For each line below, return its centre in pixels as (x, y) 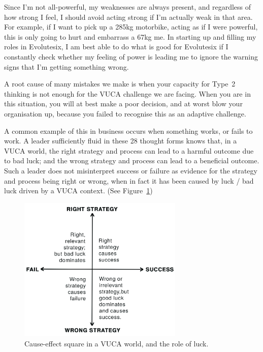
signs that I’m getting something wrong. (67, 66)
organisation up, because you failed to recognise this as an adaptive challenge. (125, 113)
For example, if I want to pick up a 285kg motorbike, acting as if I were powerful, (131, 27)
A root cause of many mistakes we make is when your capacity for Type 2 (120, 84)
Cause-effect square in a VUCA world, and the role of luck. (117, 343)
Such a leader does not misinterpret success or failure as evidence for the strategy (131, 170)
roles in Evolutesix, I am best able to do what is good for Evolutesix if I (116, 47)
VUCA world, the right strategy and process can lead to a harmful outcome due (129, 150)
